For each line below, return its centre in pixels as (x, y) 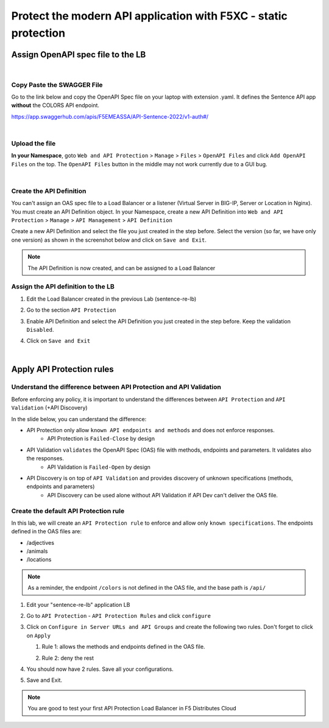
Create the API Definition (49, 191)
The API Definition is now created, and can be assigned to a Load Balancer (122, 268)
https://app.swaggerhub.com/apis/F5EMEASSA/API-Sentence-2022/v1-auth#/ (110, 116)
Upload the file (34, 143)
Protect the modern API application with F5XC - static (149, 16)
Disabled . (40, 329)
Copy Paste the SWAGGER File (57, 85)
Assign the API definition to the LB (63, 287)
